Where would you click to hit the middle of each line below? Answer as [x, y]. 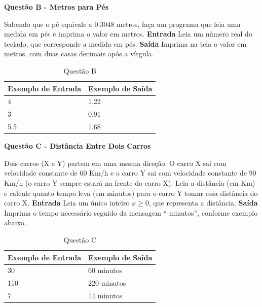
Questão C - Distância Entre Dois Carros [78, 146]
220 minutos [107, 283]
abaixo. [15, 223]
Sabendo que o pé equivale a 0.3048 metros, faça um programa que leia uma [122, 24]
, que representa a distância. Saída [203, 203]
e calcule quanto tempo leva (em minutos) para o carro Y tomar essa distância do [131, 193]
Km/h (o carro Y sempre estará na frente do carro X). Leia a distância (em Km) [130, 182]
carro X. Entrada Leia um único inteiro [67, 203]
